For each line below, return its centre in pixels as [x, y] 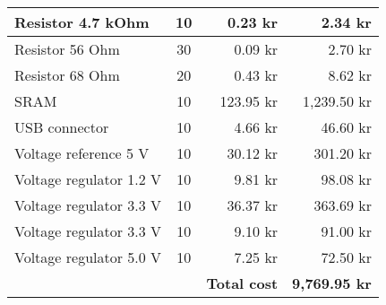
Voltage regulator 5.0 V [88, 257]
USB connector [62, 127]
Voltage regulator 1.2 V [88, 179]
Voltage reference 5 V [82, 153]
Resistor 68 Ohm [67, 75]
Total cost [242, 283]
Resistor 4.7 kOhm [82, 22]
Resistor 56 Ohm [67, 49]
